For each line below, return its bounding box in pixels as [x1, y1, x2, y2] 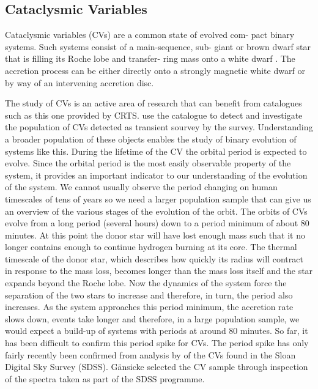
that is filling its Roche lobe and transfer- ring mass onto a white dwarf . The [5, 52, 295, 65]
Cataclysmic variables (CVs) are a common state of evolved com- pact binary [5, 28, 295, 41]
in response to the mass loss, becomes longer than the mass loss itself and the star [5, 264, 313, 277]
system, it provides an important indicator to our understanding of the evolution [5, 168, 308, 181]
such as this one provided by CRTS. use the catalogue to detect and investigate [5, 108, 303, 121]
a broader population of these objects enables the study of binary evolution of [5, 132, 297, 145]
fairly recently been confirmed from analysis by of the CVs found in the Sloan [5, 348, 296, 361]
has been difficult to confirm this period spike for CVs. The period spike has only [5, 336, 309, 349]
